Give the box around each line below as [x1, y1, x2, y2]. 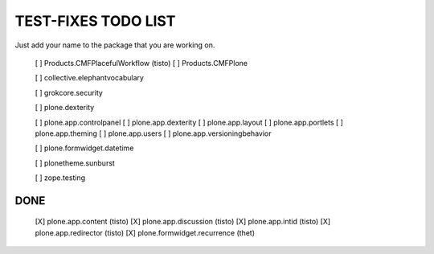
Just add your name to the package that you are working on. [14, 40, 215, 50]
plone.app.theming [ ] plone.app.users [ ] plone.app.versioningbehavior [35, 129, 272, 138]
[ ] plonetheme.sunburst [35, 158, 116, 168]
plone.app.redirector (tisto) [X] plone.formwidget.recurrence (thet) [35, 227, 256, 237]
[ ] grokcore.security [35, 88, 104, 97]
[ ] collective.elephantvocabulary [35, 73, 145, 83]
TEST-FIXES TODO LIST [14, 12, 176, 30]
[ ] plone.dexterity [35, 103, 95, 113]
